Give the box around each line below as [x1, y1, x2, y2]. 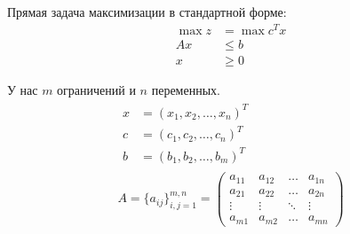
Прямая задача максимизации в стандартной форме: [7, 3, 287, 20]
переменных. [151, 80, 220, 98]
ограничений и [57, 80, 136, 98]
